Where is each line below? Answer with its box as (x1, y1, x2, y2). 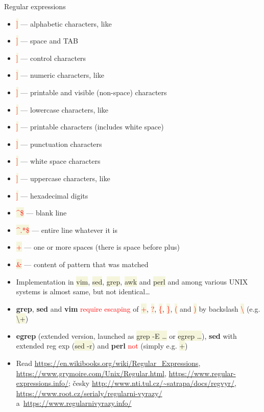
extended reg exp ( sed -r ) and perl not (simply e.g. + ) (16, 340, 188, 351)
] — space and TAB (16, 35, 79, 46)
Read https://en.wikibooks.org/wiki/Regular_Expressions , (16, 358, 201, 368)
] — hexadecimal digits (16, 190, 88, 201)
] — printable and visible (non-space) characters (16, 86, 167, 97)
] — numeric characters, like (16, 70, 104, 80)
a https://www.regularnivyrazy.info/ (16, 398, 132, 408)
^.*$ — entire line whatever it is (16, 224, 117, 235)
